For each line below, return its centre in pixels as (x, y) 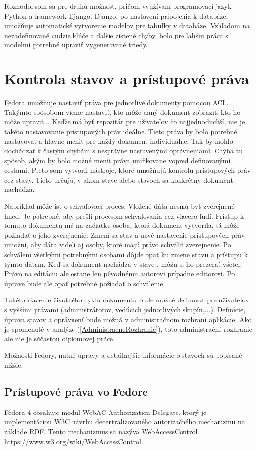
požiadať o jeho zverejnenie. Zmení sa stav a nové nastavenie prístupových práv (125, 235)
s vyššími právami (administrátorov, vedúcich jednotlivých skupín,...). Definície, (125, 309)
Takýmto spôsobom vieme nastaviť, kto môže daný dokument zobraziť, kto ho (123, 112)
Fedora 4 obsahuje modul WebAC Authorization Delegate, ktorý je (106, 412)
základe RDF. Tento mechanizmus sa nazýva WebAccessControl (101, 431)
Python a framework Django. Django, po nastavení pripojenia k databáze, (116, 16)
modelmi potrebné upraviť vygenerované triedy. (76, 45)
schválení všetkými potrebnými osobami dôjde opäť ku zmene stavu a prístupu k (126, 254)
